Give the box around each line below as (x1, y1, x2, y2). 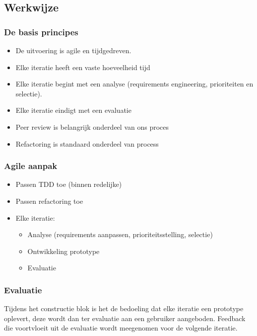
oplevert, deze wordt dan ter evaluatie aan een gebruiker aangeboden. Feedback (4, 313, 246, 323)
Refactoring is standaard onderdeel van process (15, 138, 159, 149)
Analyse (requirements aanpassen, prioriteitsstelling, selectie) (27, 229, 213, 240)
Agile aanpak (4, 160, 58, 172)
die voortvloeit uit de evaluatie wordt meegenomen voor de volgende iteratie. (4, 323, 238, 333)
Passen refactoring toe (15, 195, 83, 206)
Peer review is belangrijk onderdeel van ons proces (15, 121, 169, 132)
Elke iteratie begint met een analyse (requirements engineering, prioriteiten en (15, 79, 254, 89)
